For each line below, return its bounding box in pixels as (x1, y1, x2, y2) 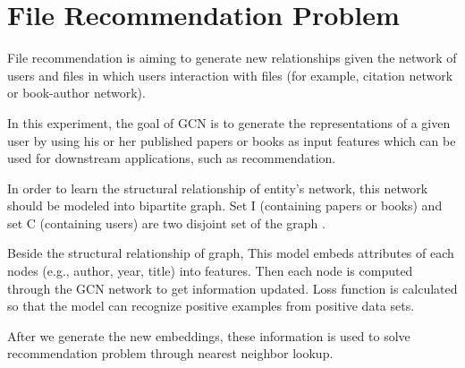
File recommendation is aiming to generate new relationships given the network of (7, 48, 457, 67)
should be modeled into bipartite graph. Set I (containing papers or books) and (7, 196, 443, 215)
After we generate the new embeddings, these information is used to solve (7, 326, 410, 345)
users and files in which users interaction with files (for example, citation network (7, 65, 453, 84)
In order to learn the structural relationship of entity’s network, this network (7, 178, 428, 197)
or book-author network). (7, 83, 146, 102)
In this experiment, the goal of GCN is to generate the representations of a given (7, 113, 451, 132)
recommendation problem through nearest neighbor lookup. (7, 344, 334, 363)
